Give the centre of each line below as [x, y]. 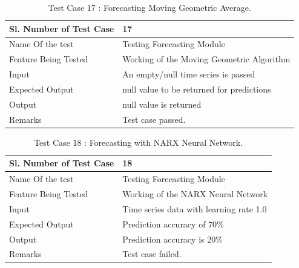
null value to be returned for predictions [197, 89]
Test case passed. [154, 119]
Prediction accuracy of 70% [173, 224]
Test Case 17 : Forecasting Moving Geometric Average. [149, 7]
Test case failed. [152, 254]
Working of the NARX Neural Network [195, 194]
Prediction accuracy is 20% [172, 239]
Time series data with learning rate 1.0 [195, 208]
